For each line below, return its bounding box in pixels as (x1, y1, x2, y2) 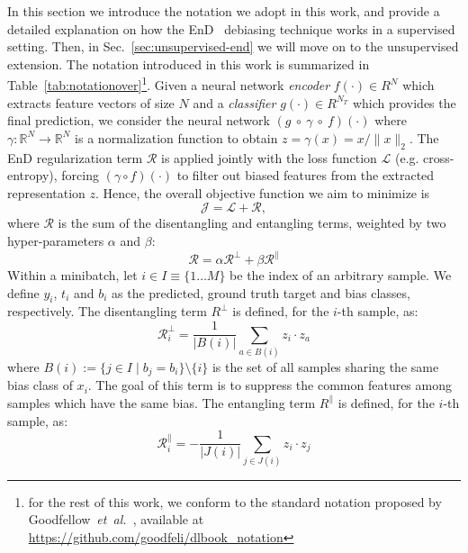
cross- (423, 148, 454, 167)
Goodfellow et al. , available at (28, 510, 204, 529)
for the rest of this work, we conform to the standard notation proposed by (28, 492, 442, 511)
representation (7, 183, 85, 202)
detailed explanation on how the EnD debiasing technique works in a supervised (7, 19, 455, 38)
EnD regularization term (7, 148, 143, 167)
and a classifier (193, 93, 276, 112)
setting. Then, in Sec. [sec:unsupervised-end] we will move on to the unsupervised (7, 37, 459, 56)
